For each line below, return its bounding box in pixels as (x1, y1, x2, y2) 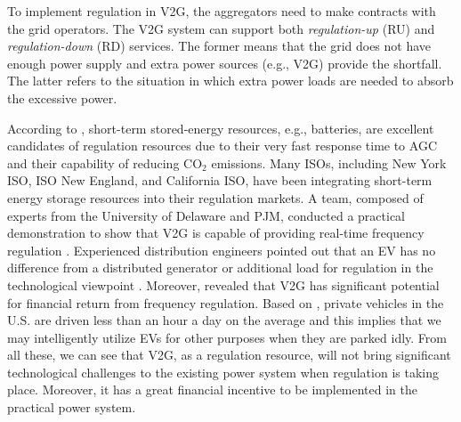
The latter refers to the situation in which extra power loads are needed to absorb (7, 71, 454, 90)
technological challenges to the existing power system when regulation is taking (7, 362, 439, 381)
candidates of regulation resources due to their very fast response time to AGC (7, 136, 437, 155)
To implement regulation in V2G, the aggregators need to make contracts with (7, 2, 436, 20)
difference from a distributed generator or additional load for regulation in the (7, 258, 433, 277)
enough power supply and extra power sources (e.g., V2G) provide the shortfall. (7, 53, 442, 72)
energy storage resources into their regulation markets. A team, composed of (7, 188, 424, 207)
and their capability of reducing (7, 153, 180, 172)
